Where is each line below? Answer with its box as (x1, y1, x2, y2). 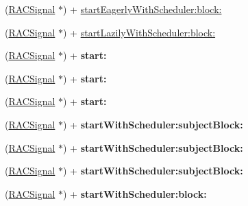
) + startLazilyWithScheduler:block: (63, 25, 216, 39)
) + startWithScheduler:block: (63, 186, 207, 201)
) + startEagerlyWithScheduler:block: (63, 2, 222, 16)
